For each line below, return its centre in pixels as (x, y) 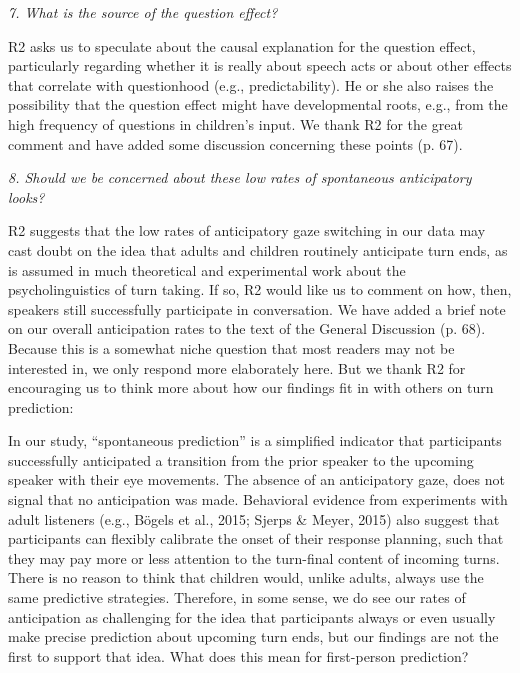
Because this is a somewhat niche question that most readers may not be (231, 347)
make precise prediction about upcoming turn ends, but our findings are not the (253, 636)
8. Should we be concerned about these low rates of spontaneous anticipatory (240, 177)
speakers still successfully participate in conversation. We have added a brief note (257, 308)
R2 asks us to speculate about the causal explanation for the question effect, (242, 45)
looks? (26, 196)
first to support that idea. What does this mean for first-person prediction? (238, 655)
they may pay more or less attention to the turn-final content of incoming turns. (254, 557)
